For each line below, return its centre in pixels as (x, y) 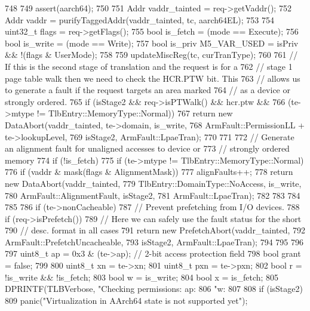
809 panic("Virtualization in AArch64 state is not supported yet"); (126, 300)
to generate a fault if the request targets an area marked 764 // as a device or (148, 90)
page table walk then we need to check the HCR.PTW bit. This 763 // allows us (153, 78)
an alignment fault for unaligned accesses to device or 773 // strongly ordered (147, 148)
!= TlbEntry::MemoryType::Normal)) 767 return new (135, 113)
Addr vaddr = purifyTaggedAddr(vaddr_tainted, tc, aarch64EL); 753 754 (140, 19)
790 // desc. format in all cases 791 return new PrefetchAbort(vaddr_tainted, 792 (155, 230)
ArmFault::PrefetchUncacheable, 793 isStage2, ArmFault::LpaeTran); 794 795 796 (154, 241)
